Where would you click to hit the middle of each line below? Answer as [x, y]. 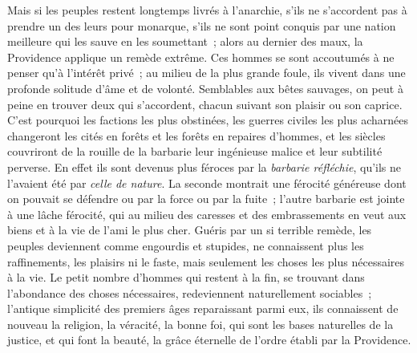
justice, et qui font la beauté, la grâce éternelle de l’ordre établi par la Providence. [209, 340]
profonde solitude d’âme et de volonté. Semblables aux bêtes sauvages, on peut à [205, 88]
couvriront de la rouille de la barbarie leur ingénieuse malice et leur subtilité [195, 151]
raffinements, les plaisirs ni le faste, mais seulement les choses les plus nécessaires [206, 261]
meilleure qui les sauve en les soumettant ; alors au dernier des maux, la [185, 41]
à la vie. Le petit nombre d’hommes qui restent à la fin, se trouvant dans [186, 277]
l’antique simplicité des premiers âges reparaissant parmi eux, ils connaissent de [203, 308]
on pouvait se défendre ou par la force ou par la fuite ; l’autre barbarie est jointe [206, 199]
